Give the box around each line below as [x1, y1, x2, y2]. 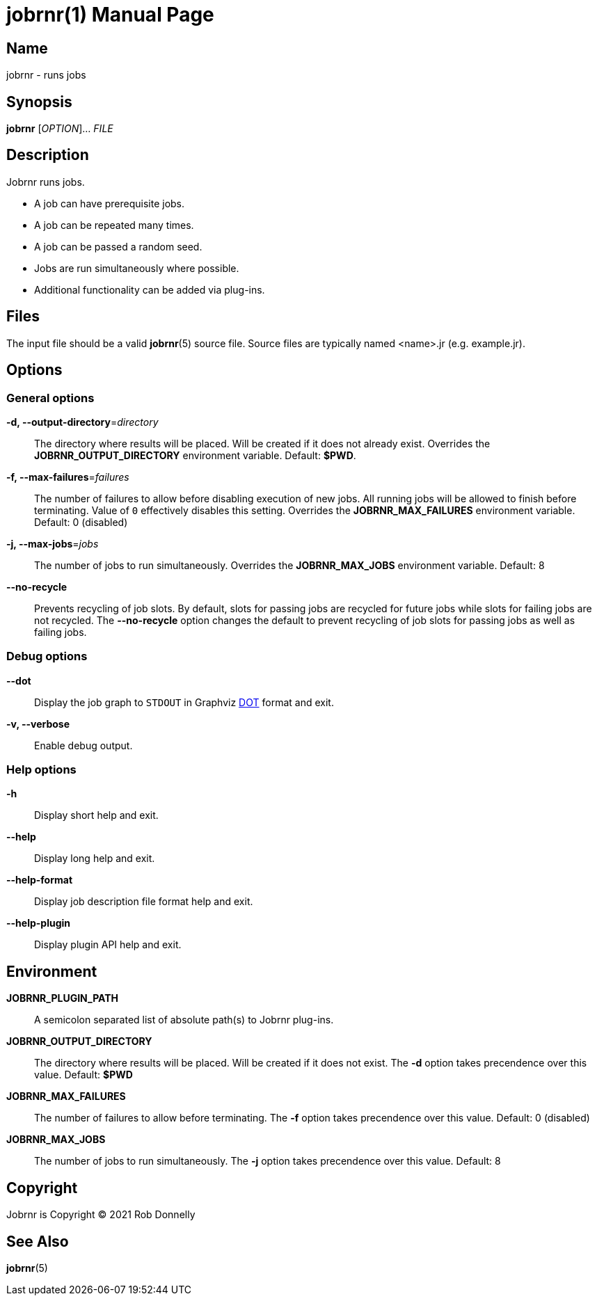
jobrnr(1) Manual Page [6, 3, 214, 26]
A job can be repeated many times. [34, 218, 194, 231]
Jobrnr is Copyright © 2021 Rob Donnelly [6, 1208, 196, 1221]
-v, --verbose [6, 717, 70, 730]
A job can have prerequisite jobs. [34, 197, 185, 209]
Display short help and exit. [34, 809, 159, 822]
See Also [6, 1232, 69, 1250]
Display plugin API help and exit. [34, 939, 182, 951]
